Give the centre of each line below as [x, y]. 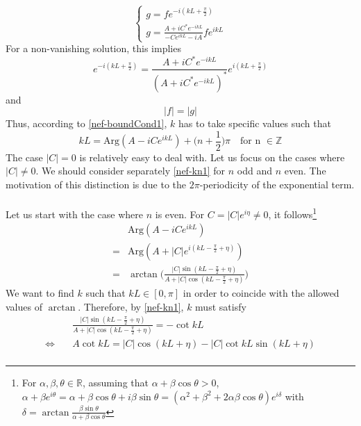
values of [24, 306]
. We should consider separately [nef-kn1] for [131, 171]
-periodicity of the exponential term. [277, 185]
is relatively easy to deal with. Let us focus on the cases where [212, 157]
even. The [305, 171]
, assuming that [115, 383]
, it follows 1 [293, 213]
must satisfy [221, 306]
